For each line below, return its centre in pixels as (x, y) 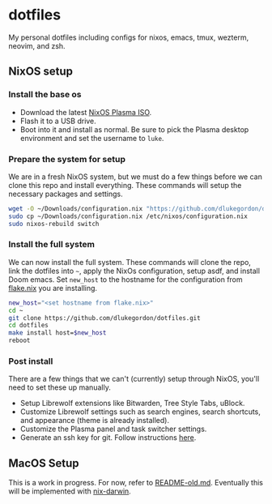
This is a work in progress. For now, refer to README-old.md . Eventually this (136, 483)
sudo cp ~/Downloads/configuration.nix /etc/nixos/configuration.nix (128, 216)
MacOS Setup (44, 463)
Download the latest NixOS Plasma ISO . (86, 112)
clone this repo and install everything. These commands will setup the (125, 185)
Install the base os (45, 95)
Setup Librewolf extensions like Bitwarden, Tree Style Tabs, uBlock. (132, 404)
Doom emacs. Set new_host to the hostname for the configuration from (125, 279)
